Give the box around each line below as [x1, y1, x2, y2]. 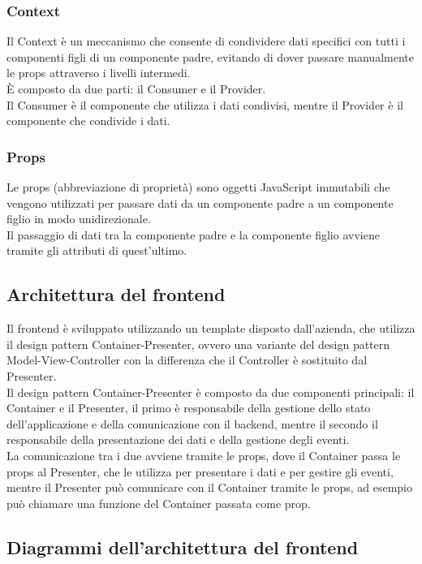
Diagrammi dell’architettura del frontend [6, 534, 359, 559]
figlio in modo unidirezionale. [6, 210, 151, 227]
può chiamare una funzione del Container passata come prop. [6, 494, 311, 511]
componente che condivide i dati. [6, 112, 170, 129]
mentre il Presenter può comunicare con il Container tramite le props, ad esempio [6, 479, 412, 496]
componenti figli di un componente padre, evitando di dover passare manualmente [6, 48, 414, 65]
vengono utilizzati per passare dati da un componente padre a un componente [6, 194, 394, 211]
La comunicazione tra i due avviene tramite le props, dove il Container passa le [6, 446, 401, 463]
